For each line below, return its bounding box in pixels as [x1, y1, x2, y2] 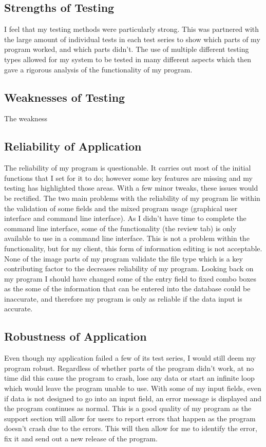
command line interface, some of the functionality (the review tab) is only [4, 222, 237, 233]
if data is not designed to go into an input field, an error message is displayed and [4, 393, 262, 403]
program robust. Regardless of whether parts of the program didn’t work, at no [4, 362, 254, 373]
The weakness [4, 113, 48, 124]
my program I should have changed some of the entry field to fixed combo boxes [4, 273, 257, 284]
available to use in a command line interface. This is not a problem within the [4, 233, 250, 244]
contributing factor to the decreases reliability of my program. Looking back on [4, 263, 254, 274]
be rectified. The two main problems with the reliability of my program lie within [4, 192, 260, 203]
